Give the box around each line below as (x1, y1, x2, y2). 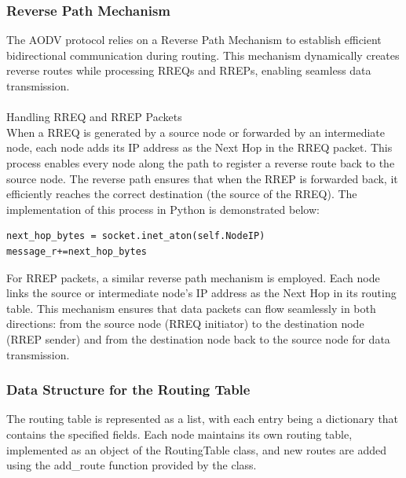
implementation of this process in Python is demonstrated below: (6, 200, 320, 217)
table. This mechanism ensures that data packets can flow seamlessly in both (6, 300, 376, 316)
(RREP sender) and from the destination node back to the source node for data (6, 330, 390, 347)
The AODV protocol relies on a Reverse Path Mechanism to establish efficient (6, 31, 382, 48)
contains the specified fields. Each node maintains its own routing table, (6, 425, 353, 442)
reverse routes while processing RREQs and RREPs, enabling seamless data (6, 62, 371, 79)
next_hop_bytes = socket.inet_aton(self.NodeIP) (6, 230, 265, 242)
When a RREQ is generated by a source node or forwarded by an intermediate (6, 123, 386, 140)
